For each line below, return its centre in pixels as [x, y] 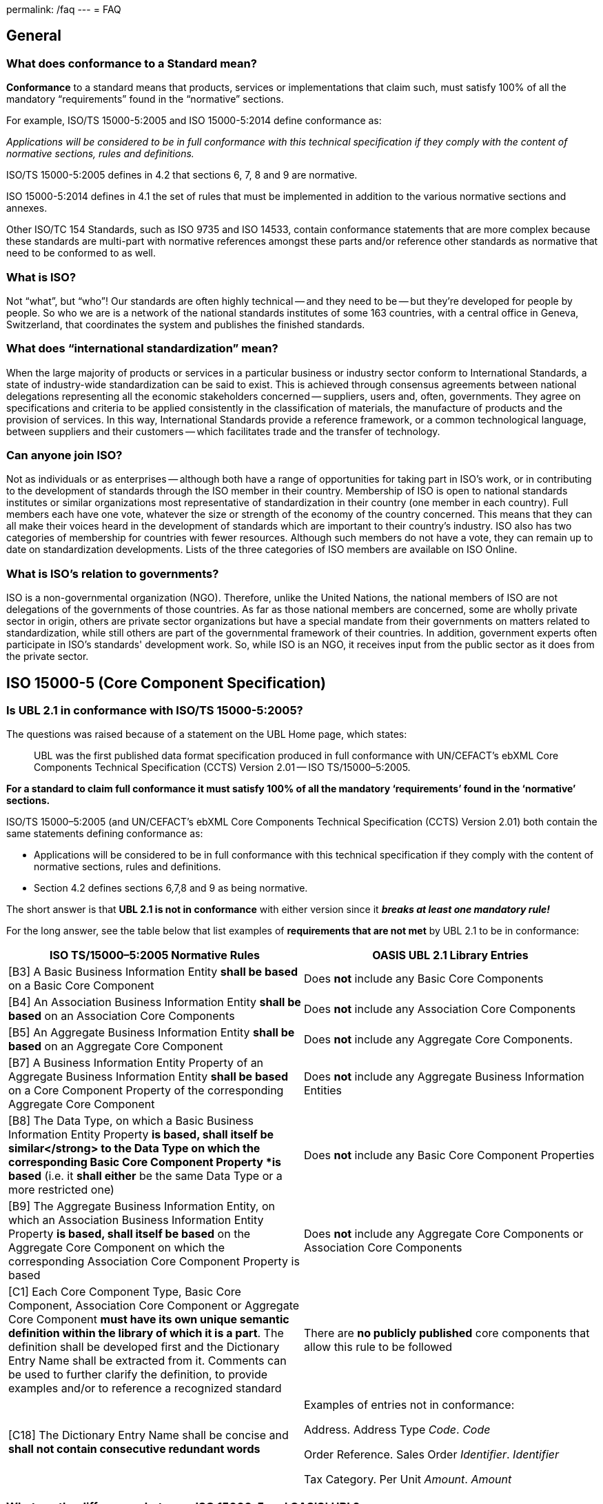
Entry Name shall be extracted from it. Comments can [147, 1361]
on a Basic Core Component [81, 986]
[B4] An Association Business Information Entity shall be [155, 1002]
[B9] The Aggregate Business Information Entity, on [142, 1206]
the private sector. [48, 656]
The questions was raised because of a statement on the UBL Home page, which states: [207, 734]
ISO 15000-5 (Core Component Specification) [166, 683]
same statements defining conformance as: [105, 834]
